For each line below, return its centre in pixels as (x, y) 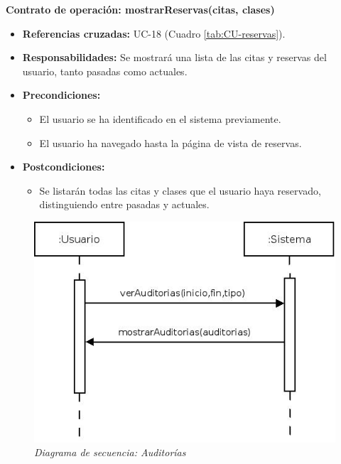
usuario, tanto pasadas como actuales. (105, 71)
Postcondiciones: (64, 167)
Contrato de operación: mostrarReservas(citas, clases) (140, 9)
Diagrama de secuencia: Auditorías (110, 452)
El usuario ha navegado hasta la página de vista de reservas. (170, 142)
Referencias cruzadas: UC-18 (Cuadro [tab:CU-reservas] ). (154, 33)
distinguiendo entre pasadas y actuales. (124, 204)
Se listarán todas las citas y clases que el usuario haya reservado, (180, 190)
